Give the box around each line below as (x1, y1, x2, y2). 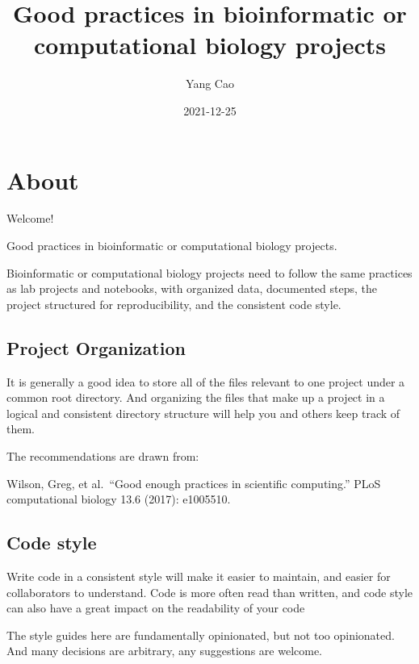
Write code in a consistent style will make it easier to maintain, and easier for (6, 567, 391, 584)
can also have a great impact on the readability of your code (6, 599, 305, 616)
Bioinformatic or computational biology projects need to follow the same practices (6, 264, 413, 281)
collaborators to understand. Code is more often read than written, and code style (6, 583, 413, 600)
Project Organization (6, 335, 186, 360)
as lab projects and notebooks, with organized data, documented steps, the (6, 280, 377, 297)
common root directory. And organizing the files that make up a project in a (6, 389, 385, 406)
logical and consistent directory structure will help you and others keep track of (6, 404, 400, 421)
